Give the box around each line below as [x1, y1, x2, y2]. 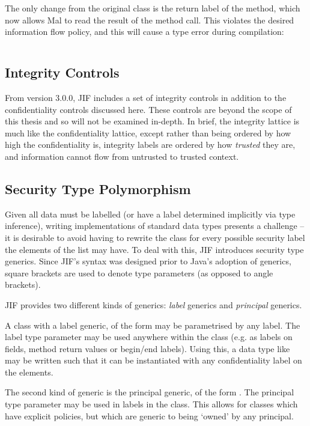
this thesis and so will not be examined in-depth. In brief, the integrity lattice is [5, 115, 300, 127]
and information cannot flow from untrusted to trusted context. [5, 150, 239, 162]
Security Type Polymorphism [5, 179, 191, 198]
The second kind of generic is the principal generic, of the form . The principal [5, 386, 294, 398]
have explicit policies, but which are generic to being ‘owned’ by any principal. [5, 409, 294, 422]
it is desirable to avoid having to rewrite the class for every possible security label [5, 231, 305, 243]
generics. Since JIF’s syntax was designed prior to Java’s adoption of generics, [5, 255, 291, 267]
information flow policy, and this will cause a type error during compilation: [5, 25, 284, 38]
